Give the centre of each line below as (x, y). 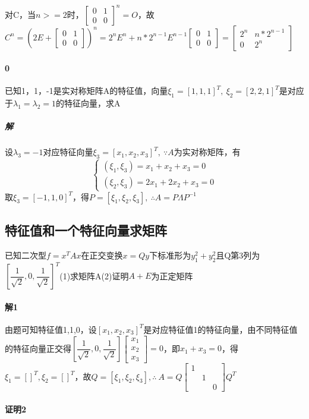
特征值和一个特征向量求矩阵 (86, 230)
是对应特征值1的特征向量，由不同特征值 (220, 329)
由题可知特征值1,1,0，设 (51, 329)
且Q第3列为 (238, 255)
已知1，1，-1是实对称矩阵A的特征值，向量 (86, 91)
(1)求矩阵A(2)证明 (94, 275)
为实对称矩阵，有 (207, 152)
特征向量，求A (92, 103)
